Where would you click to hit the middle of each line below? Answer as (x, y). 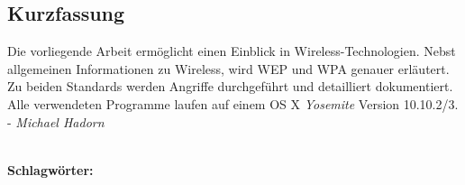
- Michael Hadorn (56, 121)
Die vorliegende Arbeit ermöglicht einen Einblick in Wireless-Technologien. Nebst (232, 51)
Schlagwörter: (50, 169)
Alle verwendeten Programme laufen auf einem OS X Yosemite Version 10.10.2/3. (233, 103)
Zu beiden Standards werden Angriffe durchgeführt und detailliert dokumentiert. (230, 86)
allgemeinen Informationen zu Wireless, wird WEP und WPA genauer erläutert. (228, 68)
